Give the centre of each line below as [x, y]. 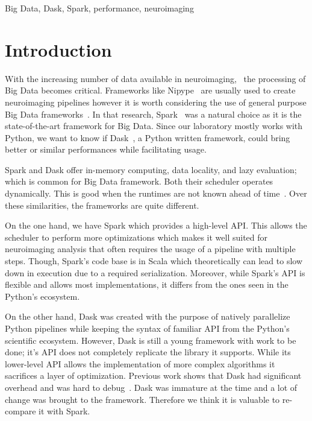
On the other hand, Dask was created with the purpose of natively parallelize [148, 316]
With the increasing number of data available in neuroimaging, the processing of [155, 78]
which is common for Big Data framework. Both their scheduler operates [139, 181]
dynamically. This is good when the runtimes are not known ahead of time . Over [156, 193]
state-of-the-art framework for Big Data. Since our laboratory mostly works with [154, 126]
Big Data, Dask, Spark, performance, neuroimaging [99, 8]
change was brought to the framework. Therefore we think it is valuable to [142, 399]
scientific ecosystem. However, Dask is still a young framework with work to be [151, 340]
